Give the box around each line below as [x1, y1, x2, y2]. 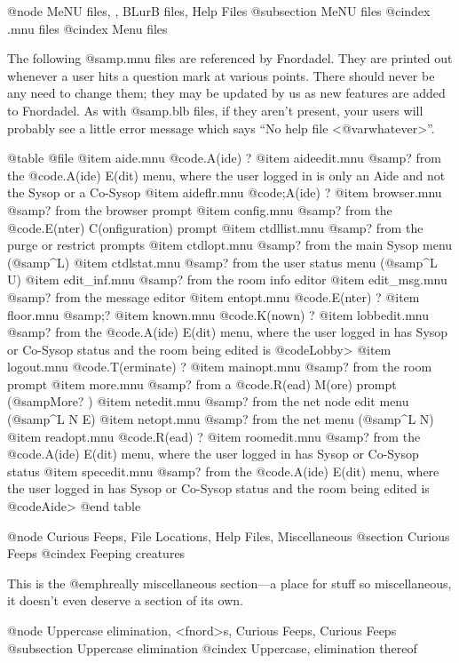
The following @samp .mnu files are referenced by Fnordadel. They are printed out [7, 49, 453, 68]
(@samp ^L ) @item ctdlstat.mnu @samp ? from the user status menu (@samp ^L [7, 252, 438, 271]
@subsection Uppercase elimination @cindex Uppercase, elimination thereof [7, 638, 417, 657]
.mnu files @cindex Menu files [7, 19, 168, 37]
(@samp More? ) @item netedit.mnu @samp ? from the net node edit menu [7, 392, 409, 411]
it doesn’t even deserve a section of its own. [7, 591, 243, 610]
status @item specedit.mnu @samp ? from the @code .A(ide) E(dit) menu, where [7, 461, 439, 480]
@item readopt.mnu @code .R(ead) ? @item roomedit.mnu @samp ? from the [7, 427, 421, 445]
